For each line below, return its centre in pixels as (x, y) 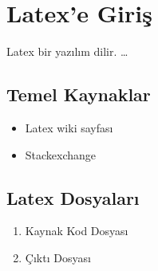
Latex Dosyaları (73, 197)
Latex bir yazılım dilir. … (67, 51)
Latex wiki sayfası (69, 127)
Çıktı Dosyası (58, 257)
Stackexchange (61, 154)
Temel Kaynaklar (79, 94)
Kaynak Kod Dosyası (77, 231)
